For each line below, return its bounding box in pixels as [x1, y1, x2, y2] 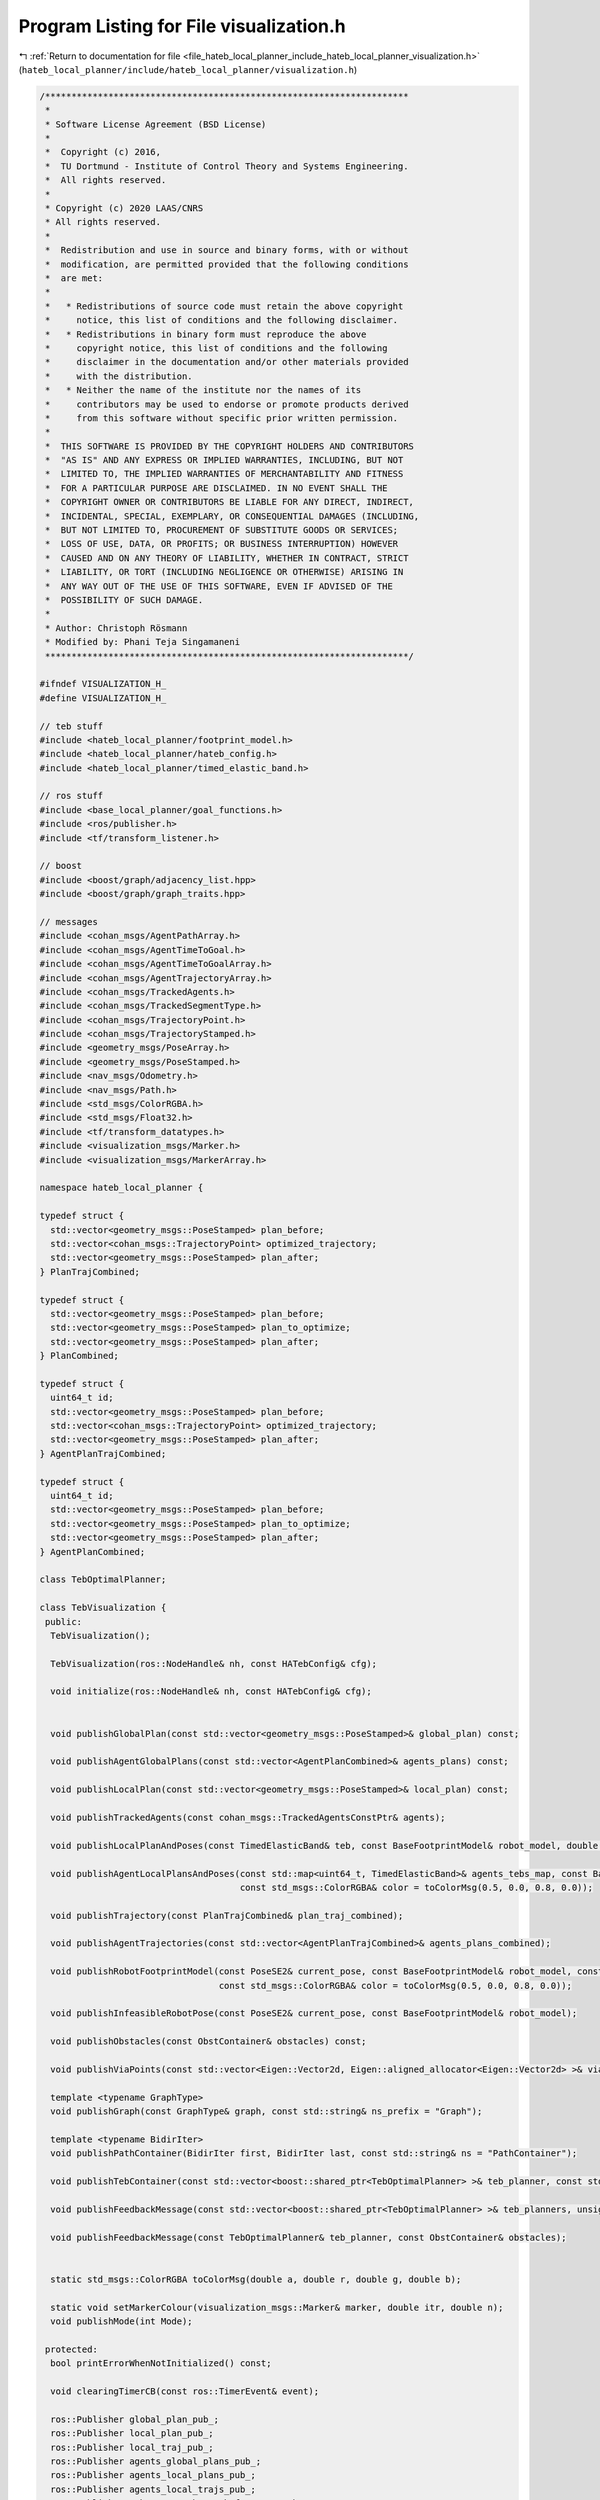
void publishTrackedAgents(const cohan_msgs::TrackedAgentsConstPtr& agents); [50, 1811, 446, 1823]
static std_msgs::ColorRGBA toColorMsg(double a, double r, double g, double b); [50, 2273, 462, 2285]
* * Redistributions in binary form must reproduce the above [45, 328, 367, 340]
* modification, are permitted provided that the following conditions [45, 258, 409, 270]
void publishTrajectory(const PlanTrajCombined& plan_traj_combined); [50, 1910, 404, 1921]
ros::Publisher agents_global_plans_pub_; [50, 2455, 262, 2467]
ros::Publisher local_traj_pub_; [50, 2441, 214, 2453]
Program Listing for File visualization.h [18, 15, 346, 37]
